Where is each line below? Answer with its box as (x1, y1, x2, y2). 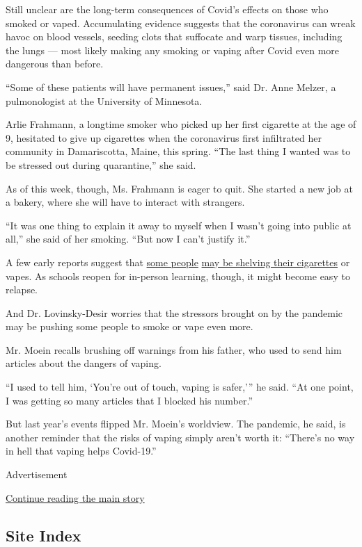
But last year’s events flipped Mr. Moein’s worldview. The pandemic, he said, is (6, 416, 346, 431)
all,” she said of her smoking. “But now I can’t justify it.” (6, 231, 251, 246)
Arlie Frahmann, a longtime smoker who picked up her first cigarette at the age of (6, 117, 356, 131)
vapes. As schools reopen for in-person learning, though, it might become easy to (6, 268, 350, 283)
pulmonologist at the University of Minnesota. (6, 93, 203, 108)
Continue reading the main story (6, 490, 145, 505)
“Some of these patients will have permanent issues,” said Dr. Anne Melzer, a (6, 79, 336, 94)
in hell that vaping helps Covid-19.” (6, 443, 157, 458)
